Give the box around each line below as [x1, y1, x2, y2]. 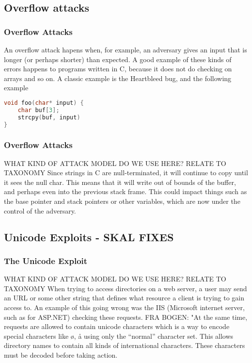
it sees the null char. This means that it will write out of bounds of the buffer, [4, 177, 236, 187]
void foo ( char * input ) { [4, 99, 84, 106]
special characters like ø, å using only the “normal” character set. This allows [4, 330, 234, 341]
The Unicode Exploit [4, 254, 88, 266]
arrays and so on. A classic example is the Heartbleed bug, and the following [4, 73, 232, 83]
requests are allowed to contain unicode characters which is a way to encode [4, 321, 230, 331]
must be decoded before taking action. [4, 350, 118, 360]
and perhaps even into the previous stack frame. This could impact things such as [4, 186, 247, 197]
